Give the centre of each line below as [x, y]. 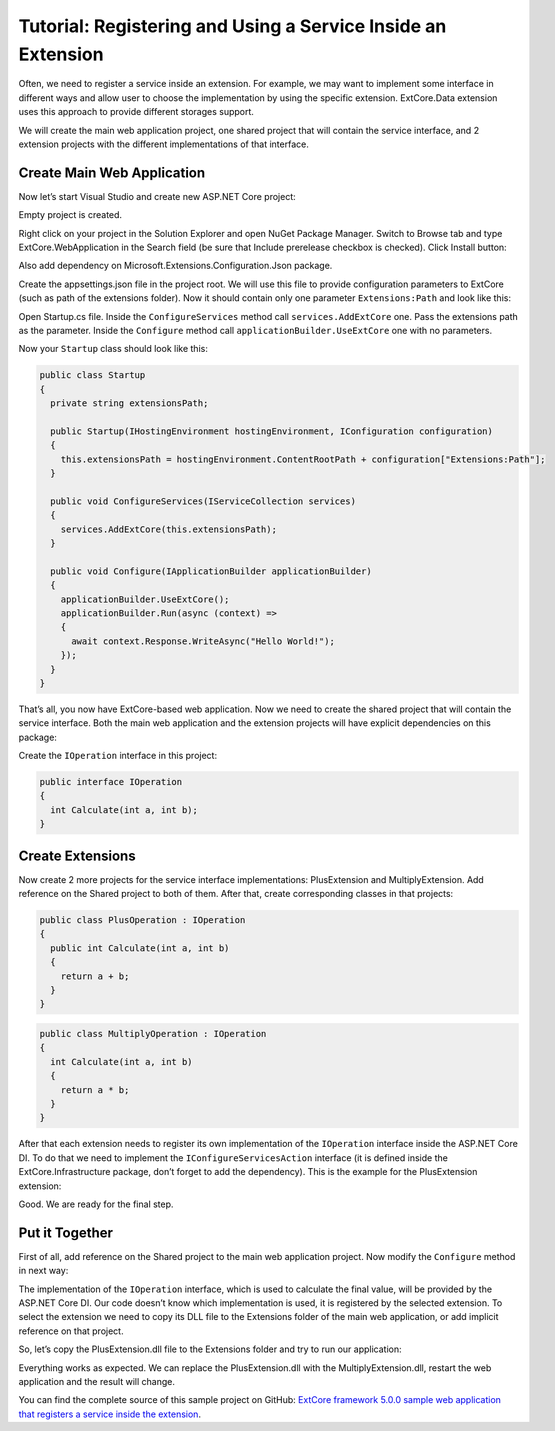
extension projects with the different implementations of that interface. [163, 144]
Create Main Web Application [112, 172]
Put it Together [66, 1232]
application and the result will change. [96, 1381]
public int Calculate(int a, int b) [140, 948]
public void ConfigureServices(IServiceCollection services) [203, 501]
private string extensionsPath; [129, 403]
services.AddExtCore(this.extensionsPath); [168, 529]
